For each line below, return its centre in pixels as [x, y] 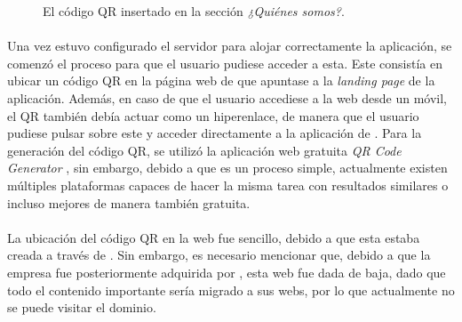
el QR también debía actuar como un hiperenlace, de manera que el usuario [213, 115]
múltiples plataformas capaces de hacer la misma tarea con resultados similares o [228, 185]
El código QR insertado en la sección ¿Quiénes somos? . [194, 11]
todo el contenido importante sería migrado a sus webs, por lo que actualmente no [231, 290]
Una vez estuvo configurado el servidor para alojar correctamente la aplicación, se [230, 46]
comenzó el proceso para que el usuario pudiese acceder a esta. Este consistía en [225, 63]
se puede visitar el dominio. [82, 307]
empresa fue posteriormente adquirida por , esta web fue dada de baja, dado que [227, 272]
